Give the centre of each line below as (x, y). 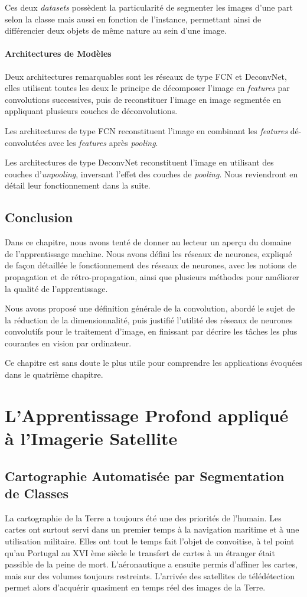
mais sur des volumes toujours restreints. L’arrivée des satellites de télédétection (150, 575)
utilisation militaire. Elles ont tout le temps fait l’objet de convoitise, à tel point (150, 541)
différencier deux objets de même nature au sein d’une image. (116, 30)
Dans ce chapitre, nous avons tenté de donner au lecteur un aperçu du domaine (148, 242)
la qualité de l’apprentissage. (56, 288)
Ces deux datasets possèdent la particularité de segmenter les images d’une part (149, 7)
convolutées (25, 142)
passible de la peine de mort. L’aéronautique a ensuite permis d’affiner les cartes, (151, 564)
